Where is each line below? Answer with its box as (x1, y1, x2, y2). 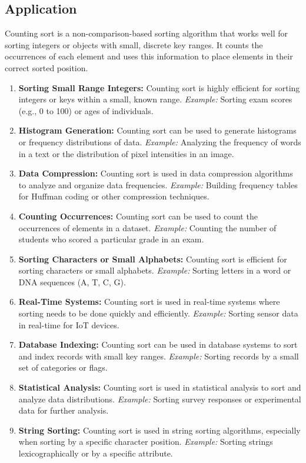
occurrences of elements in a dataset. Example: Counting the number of (18, 221, 277, 234)
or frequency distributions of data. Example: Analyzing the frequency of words (18, 135, 301, 148)
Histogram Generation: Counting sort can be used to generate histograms (18, 124, 297, 136)
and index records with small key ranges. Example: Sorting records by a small (18, 349, 299, 362)
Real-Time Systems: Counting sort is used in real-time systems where (18, 295, 280, 308)
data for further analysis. (18, 404, 109, 417)
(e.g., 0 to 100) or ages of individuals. (18, 104, 154, 116)
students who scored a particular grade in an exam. (18, 233, 204, 245)
